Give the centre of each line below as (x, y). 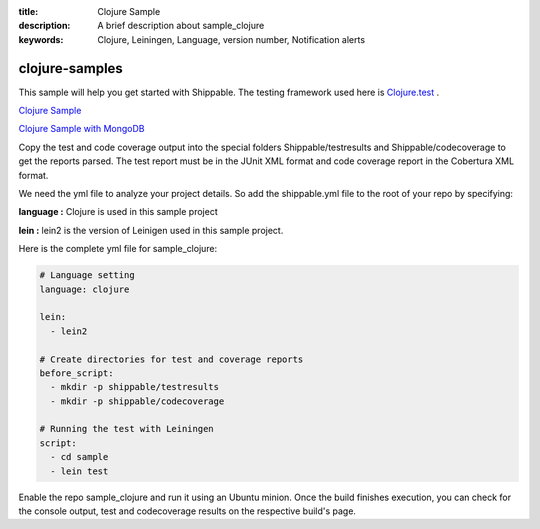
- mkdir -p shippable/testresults (135, 387)
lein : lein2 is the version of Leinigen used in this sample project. (151, 230)
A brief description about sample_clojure (181, 26)
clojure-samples (71, 68)
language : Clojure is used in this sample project (118, 212)
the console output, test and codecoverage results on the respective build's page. (187, 511)
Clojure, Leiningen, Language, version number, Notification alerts (231, 39)
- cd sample (79, 457)
